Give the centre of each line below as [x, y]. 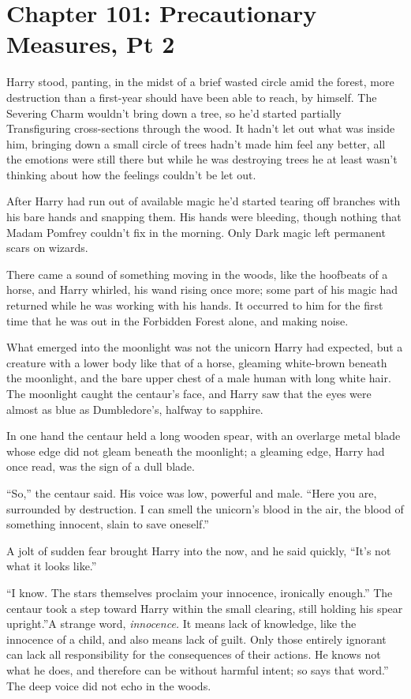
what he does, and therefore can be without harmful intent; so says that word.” [198, 669]
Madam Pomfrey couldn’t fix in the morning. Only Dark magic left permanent [196, 232]
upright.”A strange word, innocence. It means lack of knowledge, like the [181, 624]
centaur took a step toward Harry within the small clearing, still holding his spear [205, 608]
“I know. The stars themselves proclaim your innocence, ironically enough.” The [200, 592]
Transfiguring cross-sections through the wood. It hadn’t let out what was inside [201, 128]
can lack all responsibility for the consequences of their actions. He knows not [194, 654]
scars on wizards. [47, 248]
